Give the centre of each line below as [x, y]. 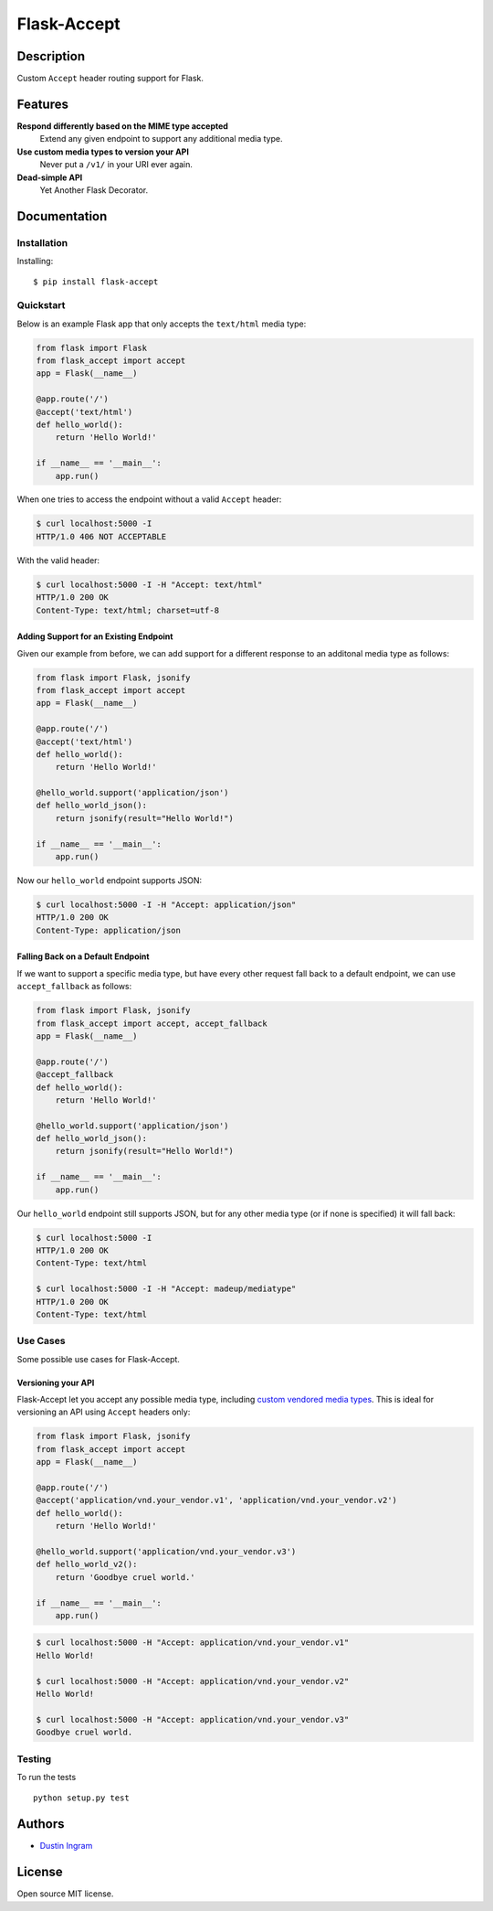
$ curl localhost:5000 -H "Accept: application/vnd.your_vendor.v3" [193, 1719]
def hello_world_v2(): [87, 1564]
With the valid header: [58, 560]
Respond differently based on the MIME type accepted [122, 126]
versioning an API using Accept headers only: [104, 1412]
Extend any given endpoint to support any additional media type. [161, 139]
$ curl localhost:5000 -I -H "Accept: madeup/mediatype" [166, 1289]
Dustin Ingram [66, 1846]
